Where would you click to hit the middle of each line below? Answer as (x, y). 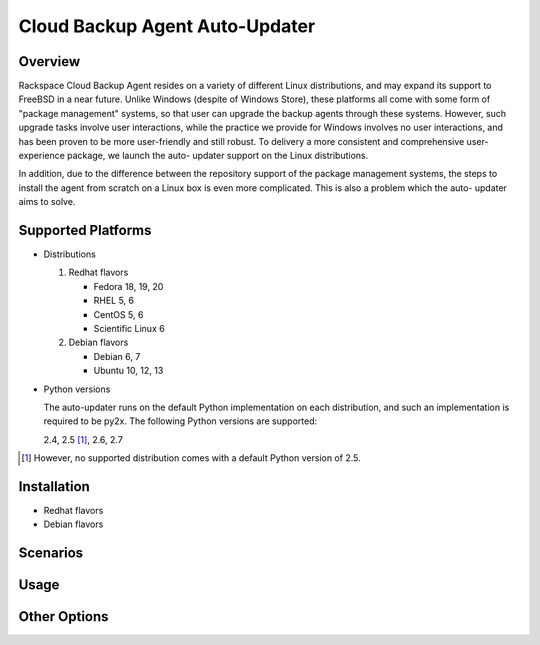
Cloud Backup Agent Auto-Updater (167, 26)
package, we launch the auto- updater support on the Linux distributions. (217, 156)
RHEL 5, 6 (114, 301)
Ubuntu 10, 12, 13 (128, 371)
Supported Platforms (85, 230)
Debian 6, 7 (117, 356)
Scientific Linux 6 (129, 329)
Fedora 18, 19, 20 (128, 286)
